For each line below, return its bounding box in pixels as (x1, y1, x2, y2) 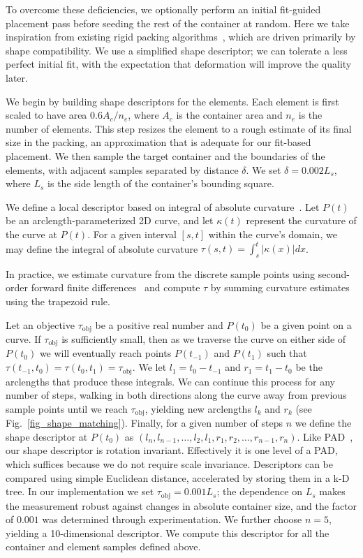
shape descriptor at (6, 429, 88, 443)
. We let (132, 360, 167, 374)
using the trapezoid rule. (6, 293, 110, 308)
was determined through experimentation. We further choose (42, 512, 302, 527)
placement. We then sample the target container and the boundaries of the (6, 148, 325, 163)
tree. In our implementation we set (6, 484, 154, 499)
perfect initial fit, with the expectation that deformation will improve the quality (6, 57, 352, 71)
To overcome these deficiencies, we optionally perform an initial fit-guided (6, 2, 321, 16)
